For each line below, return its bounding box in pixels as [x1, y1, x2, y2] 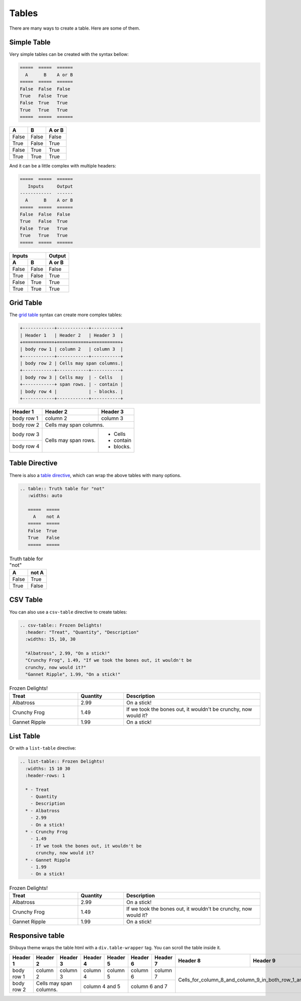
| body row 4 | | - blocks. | [20, 389, 123, 394]
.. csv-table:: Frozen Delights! [20, 622, 102, 628]
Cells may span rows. [45, 437, 96, 444]
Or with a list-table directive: [9, 745, 76, 751]
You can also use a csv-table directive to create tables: [9, 609, 127, 615]
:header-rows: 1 [25, 772, 65, 778]
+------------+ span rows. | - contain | [20, 382, 123, 387]
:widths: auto [28, 493, 63, 498]
